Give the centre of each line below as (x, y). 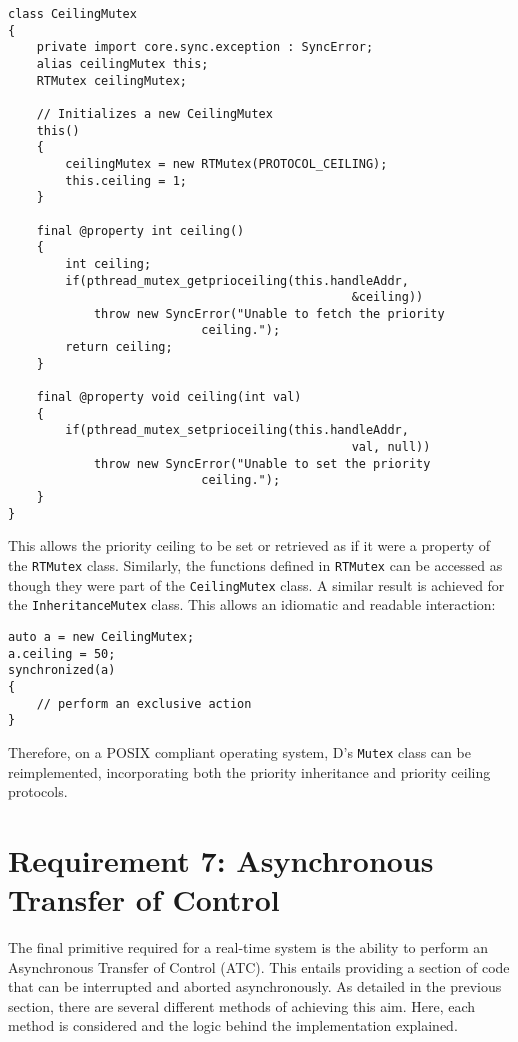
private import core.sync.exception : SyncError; (205, 47)
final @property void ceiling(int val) (169, 397)
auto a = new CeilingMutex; (101, 636)
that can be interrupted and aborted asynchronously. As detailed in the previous (255, 986)
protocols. (38, 791)
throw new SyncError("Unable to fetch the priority (269, 313)
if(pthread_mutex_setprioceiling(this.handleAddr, (237, 430)
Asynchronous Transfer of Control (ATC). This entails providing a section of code (259, 966)
